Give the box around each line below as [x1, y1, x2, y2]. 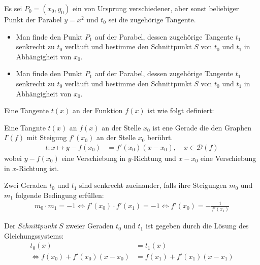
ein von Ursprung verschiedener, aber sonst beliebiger [72, 3, 239, 13]
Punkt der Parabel [4, 14, 62, 24]
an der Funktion [72, 105, 123, 116]
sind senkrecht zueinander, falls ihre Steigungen [79, 180, 227, 190]
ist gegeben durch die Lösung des [145, 220, 249, 231]
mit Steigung [26, 132, 67, 143]
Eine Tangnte [4, 122, 46, 132]
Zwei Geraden [4, 180, 47, 190]
